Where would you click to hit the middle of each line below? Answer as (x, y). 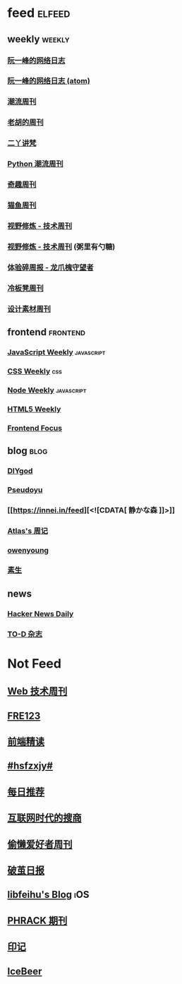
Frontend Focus (35, 428)
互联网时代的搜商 (44, 818)
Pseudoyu (25, 490)
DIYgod (20, 471)
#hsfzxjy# (30, 766)
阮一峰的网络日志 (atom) (49, 81)
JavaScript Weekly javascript (56, 352)
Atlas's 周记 (28, 531)
